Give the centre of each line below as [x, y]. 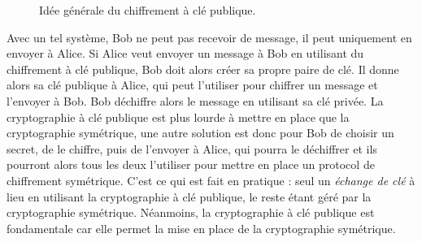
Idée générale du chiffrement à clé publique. [148, 10]
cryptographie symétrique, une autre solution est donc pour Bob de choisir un [200, 133]
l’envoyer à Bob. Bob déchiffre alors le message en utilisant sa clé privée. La [195, 100]
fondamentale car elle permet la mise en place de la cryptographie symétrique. [201, 228]
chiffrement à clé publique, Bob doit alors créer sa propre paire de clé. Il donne [203, 69]
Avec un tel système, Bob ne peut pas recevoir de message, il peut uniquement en [209, 37]
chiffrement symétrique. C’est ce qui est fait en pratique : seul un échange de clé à [211, 180]
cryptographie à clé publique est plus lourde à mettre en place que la [178, 117]
